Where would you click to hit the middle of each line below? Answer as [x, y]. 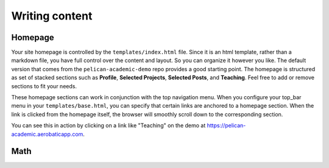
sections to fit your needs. [44, 86]
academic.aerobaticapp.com [47, 134]
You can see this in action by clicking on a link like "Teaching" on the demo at [108, 125]
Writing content [52, 16]
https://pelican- [226, 125]
